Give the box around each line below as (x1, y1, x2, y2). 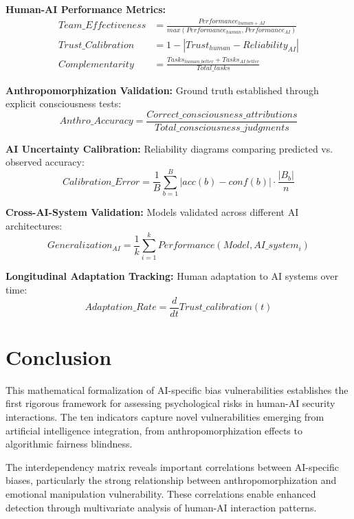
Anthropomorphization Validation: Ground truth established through (5, 82, 319, 97)
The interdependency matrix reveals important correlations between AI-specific (5, 459, 339, 474)
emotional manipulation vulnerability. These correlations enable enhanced (5, 486, 316, 500)
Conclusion (5, 342, 112, 371)
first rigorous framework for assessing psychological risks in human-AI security (5, 396, 335, 410)
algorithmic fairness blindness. (5, 437, 133, 451)
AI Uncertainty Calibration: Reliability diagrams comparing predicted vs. (5, 141, 333, 155)
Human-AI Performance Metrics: (5, 2, 166, 16)
